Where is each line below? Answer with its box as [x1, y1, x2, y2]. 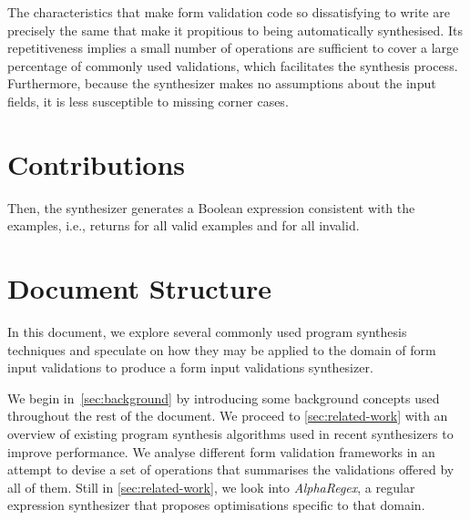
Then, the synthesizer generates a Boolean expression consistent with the [7, 198, 415, 217]
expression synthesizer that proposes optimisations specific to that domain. [7, 495, 425, 515]
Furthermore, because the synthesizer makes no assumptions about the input [7, 74, 436, 93]
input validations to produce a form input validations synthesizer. [7, 358, 373, 377]
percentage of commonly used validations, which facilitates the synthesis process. [7, 56, 458, 75]
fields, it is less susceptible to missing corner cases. [7, 91, 289, 110]
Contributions [7, 145, 186, 182]
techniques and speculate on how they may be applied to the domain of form [7, 340, 436, 359]
